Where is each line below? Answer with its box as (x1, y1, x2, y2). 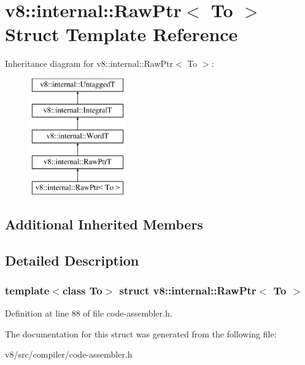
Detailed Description (5, 250, 139, 269)
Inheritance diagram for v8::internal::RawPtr (5, 57, 174, 70)
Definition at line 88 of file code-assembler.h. (5, 307, 172, 320)
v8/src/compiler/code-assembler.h (5, 348, 133, 361)
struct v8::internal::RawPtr (119, 282, 257, 298)
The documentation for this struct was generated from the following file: (5, 327, 277, 340)
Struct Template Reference (5, 21, 238, 47)
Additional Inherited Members (5, 214, 203, 233)
